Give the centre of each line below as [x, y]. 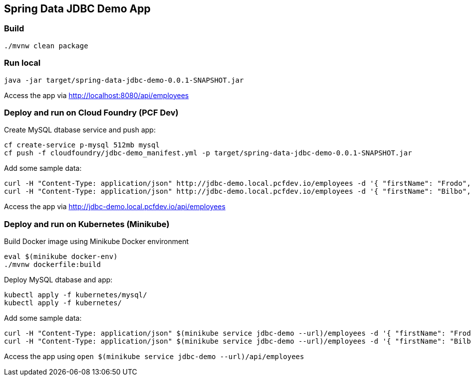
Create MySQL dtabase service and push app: [80, 130]
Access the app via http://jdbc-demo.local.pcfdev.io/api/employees [115, 207]
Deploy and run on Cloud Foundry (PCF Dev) [91, 112]
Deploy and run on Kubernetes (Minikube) [87, 224]
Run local [22, 63]
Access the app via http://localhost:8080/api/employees [97, 95]
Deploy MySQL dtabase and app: [58, 280]
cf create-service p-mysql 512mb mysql [82, 145]
